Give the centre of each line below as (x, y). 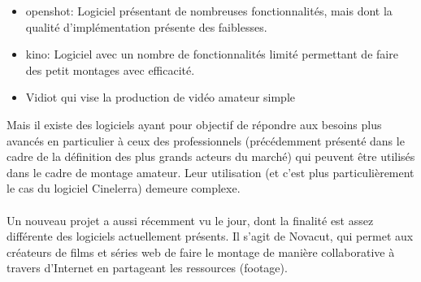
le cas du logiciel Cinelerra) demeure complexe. (124, 188)
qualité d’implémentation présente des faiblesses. (146, 26)
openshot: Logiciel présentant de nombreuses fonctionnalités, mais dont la (209, 11)
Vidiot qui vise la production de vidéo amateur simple (160, 97)
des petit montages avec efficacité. (110, 69)
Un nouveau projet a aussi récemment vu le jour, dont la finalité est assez (190, 220)
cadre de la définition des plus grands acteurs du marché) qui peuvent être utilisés (211, 156)
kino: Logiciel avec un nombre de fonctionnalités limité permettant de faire (212, 54)
